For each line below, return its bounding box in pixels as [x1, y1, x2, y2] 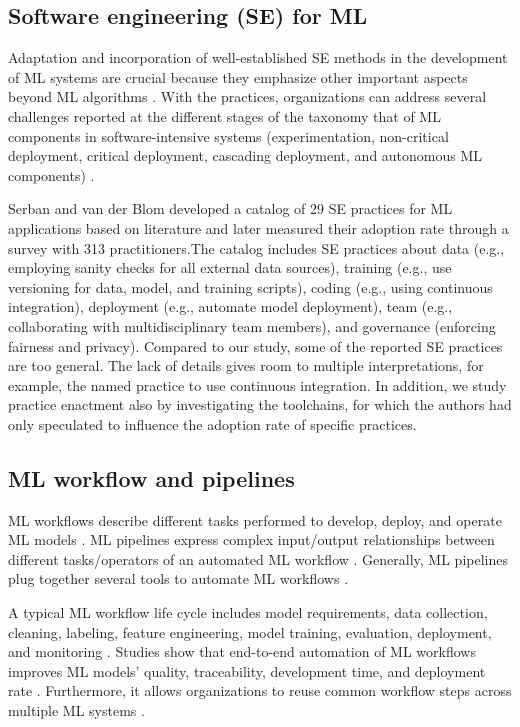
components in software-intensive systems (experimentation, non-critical [8, 125, 449, 146]
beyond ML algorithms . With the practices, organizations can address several [8, 86, 487, 107]
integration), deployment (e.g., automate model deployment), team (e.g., [8, 296, 453, 317]
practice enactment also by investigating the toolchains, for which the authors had [8, 394, 512, 415]
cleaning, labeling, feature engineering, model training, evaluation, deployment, [8, 621, 492, 642]
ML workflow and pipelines [8, 462, 295, 493]
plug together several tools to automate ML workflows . [8, 568, 349, 589]
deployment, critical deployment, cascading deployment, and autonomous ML [8, 145, 483, 166]
